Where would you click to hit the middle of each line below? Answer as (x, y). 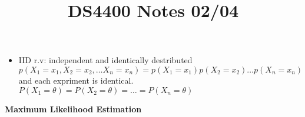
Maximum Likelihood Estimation (73, 109)
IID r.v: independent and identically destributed (105, 60)
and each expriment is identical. (76, 80)
